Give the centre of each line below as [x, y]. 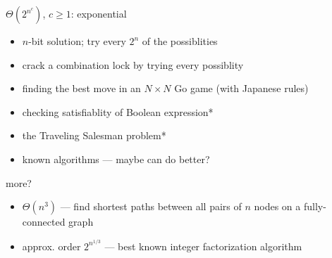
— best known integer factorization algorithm [203, 246]
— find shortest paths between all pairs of [151, 206]
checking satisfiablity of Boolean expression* [118, 111]
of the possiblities [180, 41]
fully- [315, 206]
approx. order [51, 246]
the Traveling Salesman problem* [94, 135]
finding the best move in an [81, 88]
